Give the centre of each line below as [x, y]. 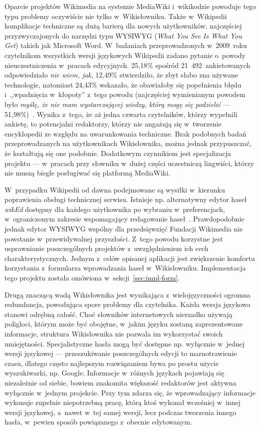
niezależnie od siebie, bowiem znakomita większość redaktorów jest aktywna [121, 382]
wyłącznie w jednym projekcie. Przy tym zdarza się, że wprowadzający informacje [130, 392]
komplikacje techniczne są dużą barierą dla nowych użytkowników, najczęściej [123, 26]
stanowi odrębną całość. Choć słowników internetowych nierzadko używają [119, 314]
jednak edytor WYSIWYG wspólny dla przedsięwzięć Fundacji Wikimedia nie [124, 229]
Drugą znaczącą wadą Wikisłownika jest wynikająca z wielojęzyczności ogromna [128, 294]
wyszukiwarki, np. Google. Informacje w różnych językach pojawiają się [115, 373]
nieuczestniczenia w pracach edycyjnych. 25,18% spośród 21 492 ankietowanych [128, 65]
